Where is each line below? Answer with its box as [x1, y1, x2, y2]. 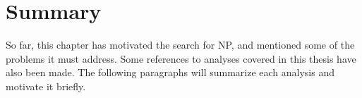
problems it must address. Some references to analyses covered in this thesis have [6, 51, 356, 66]
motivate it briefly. [6, 78, 86, 93]
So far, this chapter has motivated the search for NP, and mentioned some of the [6, 37, 355, 52]
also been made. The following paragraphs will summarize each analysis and [6, 65, 334, 80]
